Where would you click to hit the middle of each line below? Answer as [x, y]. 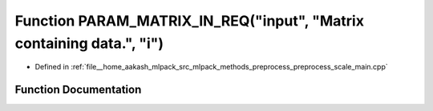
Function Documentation [78, 90]
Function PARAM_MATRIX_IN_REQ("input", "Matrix [190, 21]
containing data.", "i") [89, 43]
